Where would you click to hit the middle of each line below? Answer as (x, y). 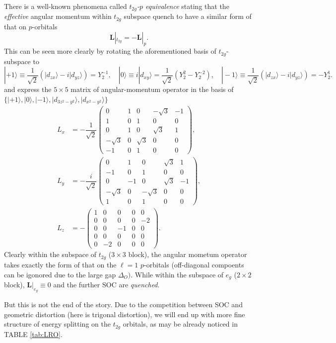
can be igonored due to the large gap (60, 274)
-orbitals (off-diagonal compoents (194, 264)
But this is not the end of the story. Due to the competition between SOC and (123, 304)
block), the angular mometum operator (188, 254)
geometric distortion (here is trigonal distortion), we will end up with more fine (125, 314)
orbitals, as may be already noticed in (180, 324)
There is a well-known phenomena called (66, 6)
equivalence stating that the (187, 6)
